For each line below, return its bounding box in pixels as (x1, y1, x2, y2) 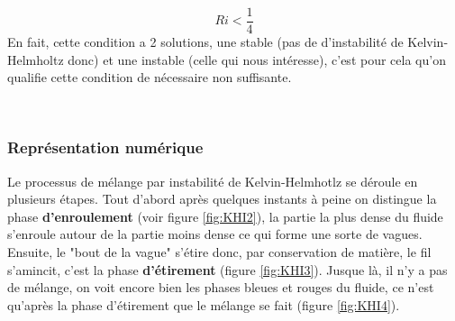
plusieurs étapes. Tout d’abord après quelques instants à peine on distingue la (7, 189, 437, 208)
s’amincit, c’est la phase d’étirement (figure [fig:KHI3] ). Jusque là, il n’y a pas (7, 260, 448, 279)
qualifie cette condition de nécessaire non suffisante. (7, 68, 292, 87)
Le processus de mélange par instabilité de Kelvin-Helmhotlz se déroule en (7, 171, 418, 190)
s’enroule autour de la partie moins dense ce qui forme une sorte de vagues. (7, 225, 423, 243)
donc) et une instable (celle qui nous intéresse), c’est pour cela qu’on (68, 50, 446, 69)
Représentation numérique (7, 136, 204, 159)
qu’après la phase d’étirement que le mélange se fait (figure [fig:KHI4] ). (7, 295, 400, 314)
